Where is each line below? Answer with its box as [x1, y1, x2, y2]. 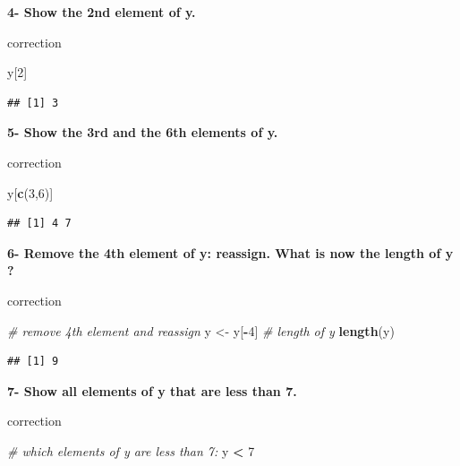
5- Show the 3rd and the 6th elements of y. [7, 123, 278, 142]
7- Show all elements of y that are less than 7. [7, 381, 297, 400]
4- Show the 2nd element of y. [7, 3, 196, 21]
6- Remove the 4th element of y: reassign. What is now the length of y [7, 243, 454, 262]
